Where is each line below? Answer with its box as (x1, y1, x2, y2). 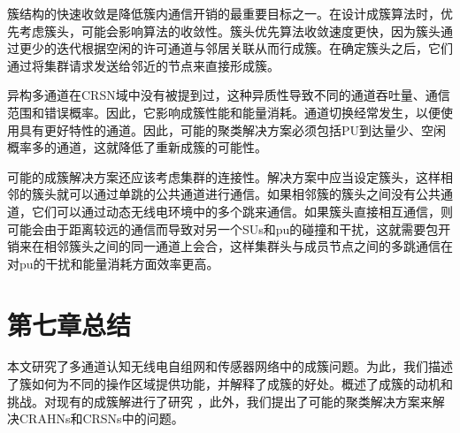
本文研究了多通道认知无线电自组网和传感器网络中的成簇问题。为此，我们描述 (7, 357, 453, 376)
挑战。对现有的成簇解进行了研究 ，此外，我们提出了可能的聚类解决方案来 (7, 391, 433, 410)
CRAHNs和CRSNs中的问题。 (19, 409, 184, 428)
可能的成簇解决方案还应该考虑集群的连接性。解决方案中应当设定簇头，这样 (7, 167, 441, 186)
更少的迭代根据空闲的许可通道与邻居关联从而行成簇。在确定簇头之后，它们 (19, 39, 453, 57)
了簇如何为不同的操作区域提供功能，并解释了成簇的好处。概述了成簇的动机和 (7, 375, 453, 393)
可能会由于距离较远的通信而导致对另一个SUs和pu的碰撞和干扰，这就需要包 (7, 219, 439, 238)
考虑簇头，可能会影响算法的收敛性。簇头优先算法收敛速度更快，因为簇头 (19, 21, 441, 40)
